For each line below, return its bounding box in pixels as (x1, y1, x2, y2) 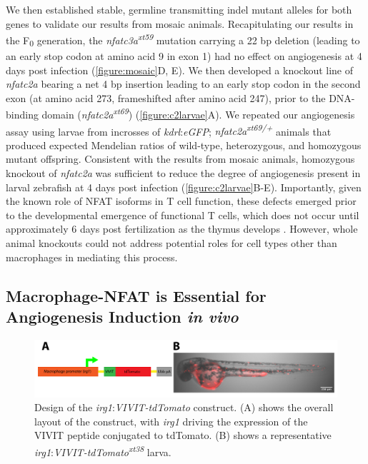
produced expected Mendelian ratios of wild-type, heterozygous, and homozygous (6, 137, 362, 152)
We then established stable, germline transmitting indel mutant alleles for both (6, 2, 352, 16)
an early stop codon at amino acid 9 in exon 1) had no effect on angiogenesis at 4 (6, 48, 362, 63)
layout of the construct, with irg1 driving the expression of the (34, 413, 308, 428)
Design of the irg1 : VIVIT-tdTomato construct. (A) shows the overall (34, 400, 334, 415)
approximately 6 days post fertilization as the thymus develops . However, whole (6, 221, 358, 236)
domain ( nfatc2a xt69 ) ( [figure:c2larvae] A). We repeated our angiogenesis (41, 105, 355, 121)
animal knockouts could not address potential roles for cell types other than (6, 236, 337, 250)
